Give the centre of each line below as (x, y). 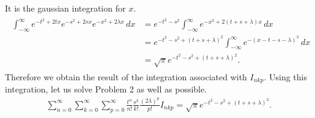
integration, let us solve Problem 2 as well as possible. (106, 89)
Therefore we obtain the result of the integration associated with (126, 76)
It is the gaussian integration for (65, 8)
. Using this (285, 76)
